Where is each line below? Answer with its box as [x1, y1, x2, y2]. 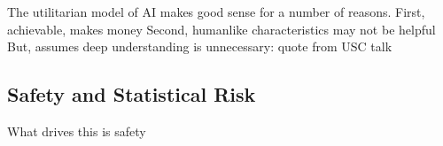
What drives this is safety [7, 121, 146, 140]
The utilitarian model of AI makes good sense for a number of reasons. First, [7, 3, 425, 20]
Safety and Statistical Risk [7, 81, 256, 108]
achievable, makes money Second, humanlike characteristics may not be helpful [7, 19, 436, 38]
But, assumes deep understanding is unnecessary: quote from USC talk [7, 37, 392, 56]
